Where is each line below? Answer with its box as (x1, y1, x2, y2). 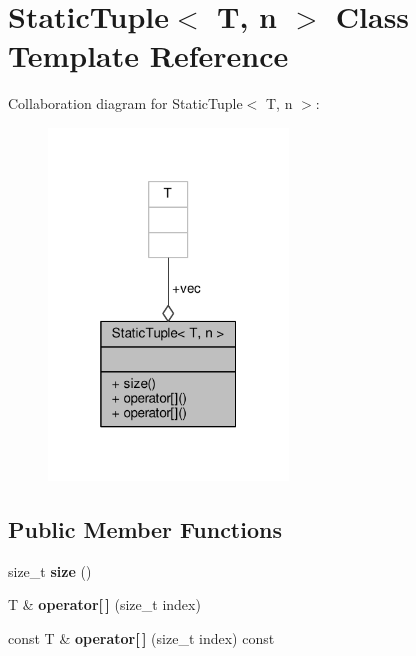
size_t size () (8, 560, 92, 581)
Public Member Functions (8, 513, 282, 544)
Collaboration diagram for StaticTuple (8, 93, 243, 114)
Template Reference (8, 35, 289, 76)
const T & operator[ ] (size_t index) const (8, 627, 275, 648)
